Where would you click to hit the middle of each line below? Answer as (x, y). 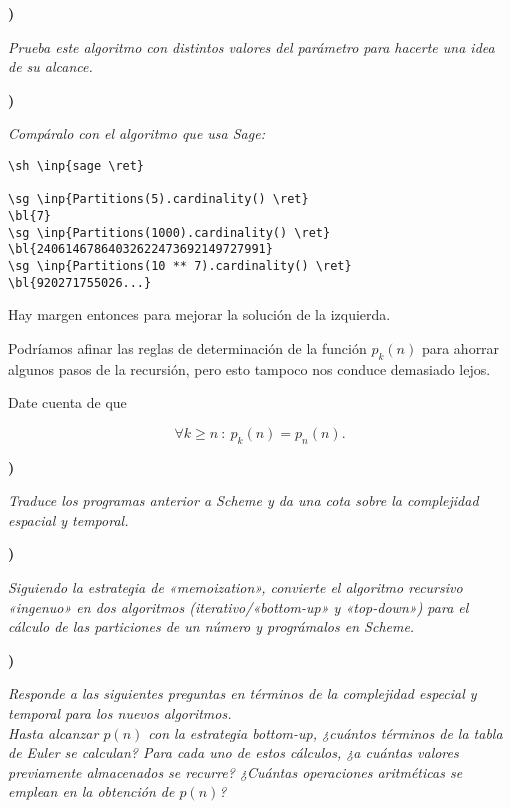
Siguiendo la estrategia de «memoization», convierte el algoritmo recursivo (235, 586)
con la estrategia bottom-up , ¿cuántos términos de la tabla (325, 732)
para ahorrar (460, 347)
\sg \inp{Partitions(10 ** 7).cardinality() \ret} (180, 265)
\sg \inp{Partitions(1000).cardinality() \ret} (169, 232)
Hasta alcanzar (53, 732)
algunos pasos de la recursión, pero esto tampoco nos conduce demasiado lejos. (249, 368)
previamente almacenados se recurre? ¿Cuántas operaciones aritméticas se (235, 771)
